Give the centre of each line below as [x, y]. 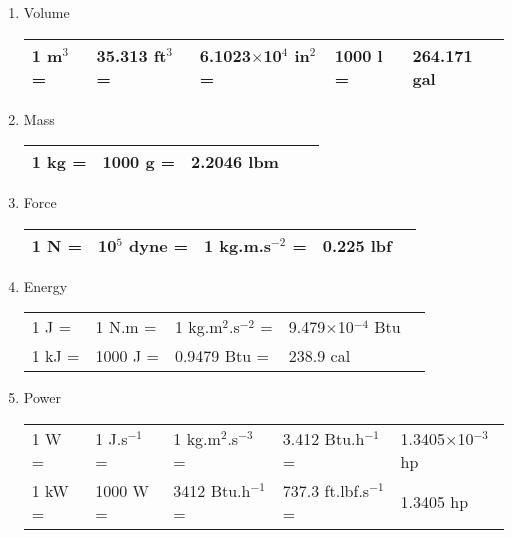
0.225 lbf [357, 245]
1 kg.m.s [238, 245]
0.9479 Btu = [221, 356]
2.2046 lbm [235, 162]
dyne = [159, 245]
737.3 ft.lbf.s [326, 490]
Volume [46, 12]
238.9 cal [319, 356]
